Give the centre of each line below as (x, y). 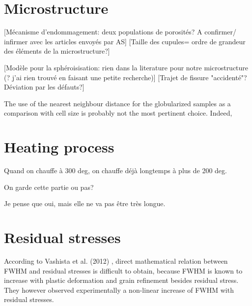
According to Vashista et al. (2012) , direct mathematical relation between (116, 260)
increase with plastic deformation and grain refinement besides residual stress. (121, 280)
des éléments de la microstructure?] (57, 51)
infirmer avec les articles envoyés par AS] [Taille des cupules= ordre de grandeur (125, 41)
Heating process (59, 147)
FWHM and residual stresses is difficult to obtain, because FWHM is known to (123, 270)
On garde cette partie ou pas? (49, 187)
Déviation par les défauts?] (44, 87)
